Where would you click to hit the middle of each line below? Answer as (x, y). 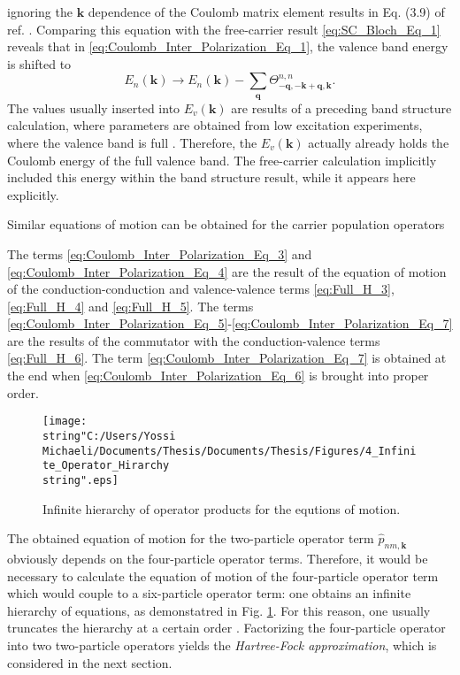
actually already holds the (379, 142)
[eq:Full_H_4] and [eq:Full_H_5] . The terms (130, 306)
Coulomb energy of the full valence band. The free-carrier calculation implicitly (222, 160)
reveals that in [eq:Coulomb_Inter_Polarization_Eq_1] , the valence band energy (228, 46)
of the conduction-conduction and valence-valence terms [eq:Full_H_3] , (201, 289)
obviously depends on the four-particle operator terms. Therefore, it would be (218, 558)
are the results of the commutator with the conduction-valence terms (194, 340)
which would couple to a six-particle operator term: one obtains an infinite (209, 593)
